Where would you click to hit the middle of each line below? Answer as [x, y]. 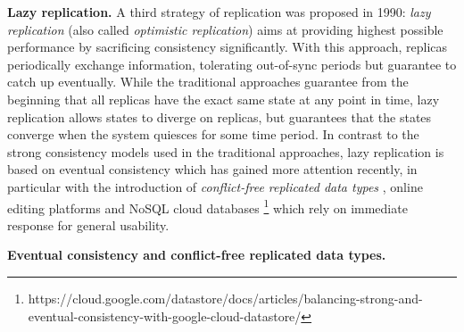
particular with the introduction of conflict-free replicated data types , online [215, 186]
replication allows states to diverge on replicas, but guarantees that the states [220, 116]
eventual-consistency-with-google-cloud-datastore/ [165, 315]
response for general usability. [88, 224]
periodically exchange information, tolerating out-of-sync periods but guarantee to [232, 64]
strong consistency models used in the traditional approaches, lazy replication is [226, 151]
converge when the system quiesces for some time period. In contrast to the [213, 134]
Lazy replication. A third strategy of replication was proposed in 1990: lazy [219, 12]
